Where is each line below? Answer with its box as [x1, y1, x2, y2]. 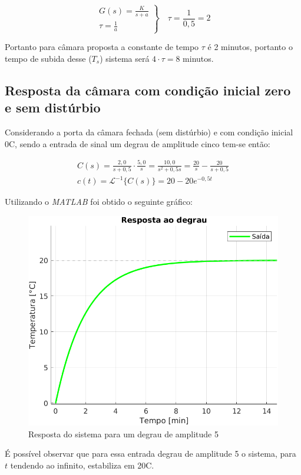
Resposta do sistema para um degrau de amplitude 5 [28, 427, 219, 440]
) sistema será [100, 52, 150, 64]
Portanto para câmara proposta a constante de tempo [5, 41, 199, 53]
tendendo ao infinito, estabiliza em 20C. [10, 459, 154, 471]
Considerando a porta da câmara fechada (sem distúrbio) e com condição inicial [5, 126, 293, 138]
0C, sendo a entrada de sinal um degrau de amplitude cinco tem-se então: [5, 137, 270, 150]
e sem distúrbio [5, 98, 101, 117]
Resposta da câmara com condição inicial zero [5, 81, 291, 99]
